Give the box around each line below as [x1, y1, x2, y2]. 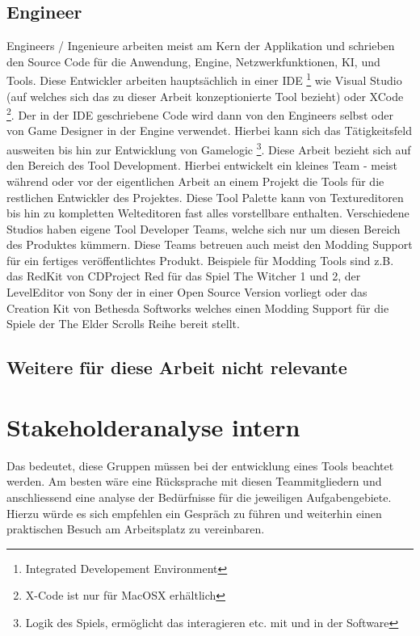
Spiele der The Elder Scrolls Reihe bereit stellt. [6, 315, 240, 332]
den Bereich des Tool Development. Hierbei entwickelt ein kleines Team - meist [6, 157, 397, 174]
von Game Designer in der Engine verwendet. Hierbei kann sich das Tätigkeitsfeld [6, 122, 412, 139]
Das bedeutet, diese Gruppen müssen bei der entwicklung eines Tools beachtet [6, 457, 394, 474]
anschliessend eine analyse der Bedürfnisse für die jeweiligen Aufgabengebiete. [6, 488, 392, 505]
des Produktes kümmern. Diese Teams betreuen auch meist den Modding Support [6, 236, 413, 253]
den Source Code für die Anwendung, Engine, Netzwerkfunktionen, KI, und [6, 53, 380, 69]
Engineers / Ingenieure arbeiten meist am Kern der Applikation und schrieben [6, 37, 395, 54]
